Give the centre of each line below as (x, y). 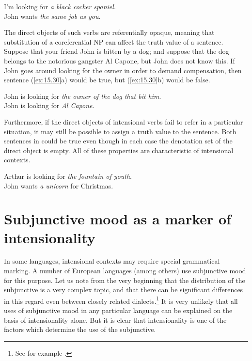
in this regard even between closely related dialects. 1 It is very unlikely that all (121, 300)
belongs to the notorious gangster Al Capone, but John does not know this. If (119, 60)
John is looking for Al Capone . (49, 105)
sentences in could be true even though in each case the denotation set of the (118, 141)
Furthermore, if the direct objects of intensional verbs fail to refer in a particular (124, 121)
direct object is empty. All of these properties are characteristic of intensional (119, 150)
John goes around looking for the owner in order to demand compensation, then (123, 70)
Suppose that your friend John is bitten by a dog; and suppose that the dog (117, 51)
